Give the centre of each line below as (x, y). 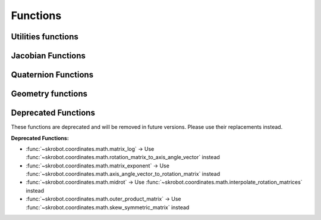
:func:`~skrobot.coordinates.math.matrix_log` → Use (90, 148)
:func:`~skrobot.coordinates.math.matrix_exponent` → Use (97, 165)
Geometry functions (49, 94)
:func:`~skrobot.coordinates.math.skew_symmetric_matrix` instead (108, 207)
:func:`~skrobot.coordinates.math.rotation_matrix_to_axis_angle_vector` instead (123, 157)
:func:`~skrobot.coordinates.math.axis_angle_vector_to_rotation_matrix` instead (123, 174)
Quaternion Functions (52, 75)
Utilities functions (45, 37)
